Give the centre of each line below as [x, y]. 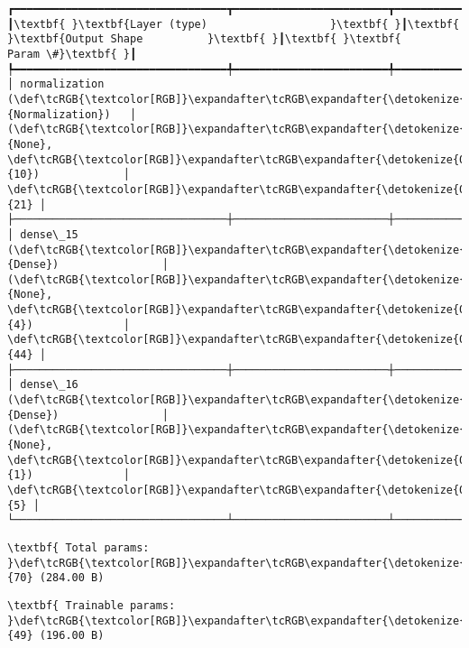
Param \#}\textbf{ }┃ [72, 54]
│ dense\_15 [43, 234]
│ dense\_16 [43, 385]
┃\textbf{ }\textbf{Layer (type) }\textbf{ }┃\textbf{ [234, 24]
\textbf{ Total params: [78, 547]
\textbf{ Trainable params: [92, 605]
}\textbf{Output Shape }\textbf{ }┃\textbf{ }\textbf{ [204, 39]
